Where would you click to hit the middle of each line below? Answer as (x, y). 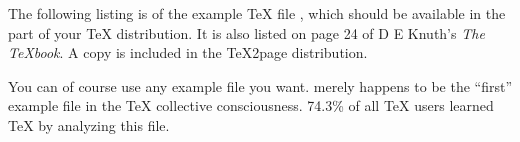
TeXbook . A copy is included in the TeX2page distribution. (188, 52)
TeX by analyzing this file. (89, 124)
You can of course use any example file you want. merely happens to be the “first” (260, 85)
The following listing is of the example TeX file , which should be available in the (257, 13)
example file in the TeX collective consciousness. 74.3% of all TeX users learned (251, 105)
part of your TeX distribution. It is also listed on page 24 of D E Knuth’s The (246, 32)
